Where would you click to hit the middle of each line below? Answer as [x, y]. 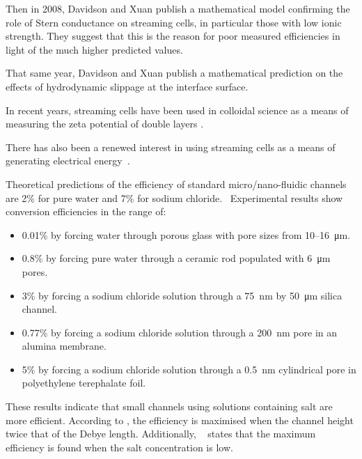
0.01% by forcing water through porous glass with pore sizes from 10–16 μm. [186, 234]
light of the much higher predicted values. [94, 49]
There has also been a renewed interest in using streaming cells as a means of [171, 147]
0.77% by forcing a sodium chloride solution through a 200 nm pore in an [180, 332]
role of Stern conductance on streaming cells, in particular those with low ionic [174, 22]
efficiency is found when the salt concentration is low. [119, 447]
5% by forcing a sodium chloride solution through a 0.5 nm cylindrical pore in [189, 369]
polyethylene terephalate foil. [84, 383]
